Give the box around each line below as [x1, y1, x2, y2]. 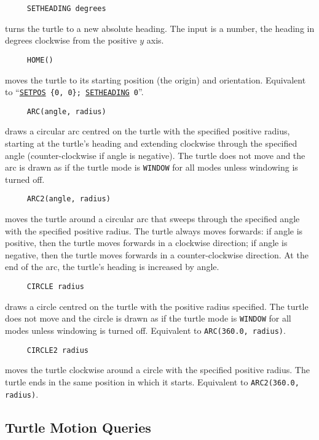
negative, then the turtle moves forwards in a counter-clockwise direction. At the [5, 248, 309, 261]
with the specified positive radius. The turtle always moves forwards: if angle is [5, 224, 303, 237]
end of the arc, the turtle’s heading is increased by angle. [5, 260, 219, 273]
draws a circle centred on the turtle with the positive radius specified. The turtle [5, 299, 309, 312]
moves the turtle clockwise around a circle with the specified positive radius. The [5, 363, 310, 376]
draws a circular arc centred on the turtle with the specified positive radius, [5, 125, 290, 137]
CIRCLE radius [26, 282, 84, 291]
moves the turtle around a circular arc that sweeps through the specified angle [5, 212, 300, 225]
